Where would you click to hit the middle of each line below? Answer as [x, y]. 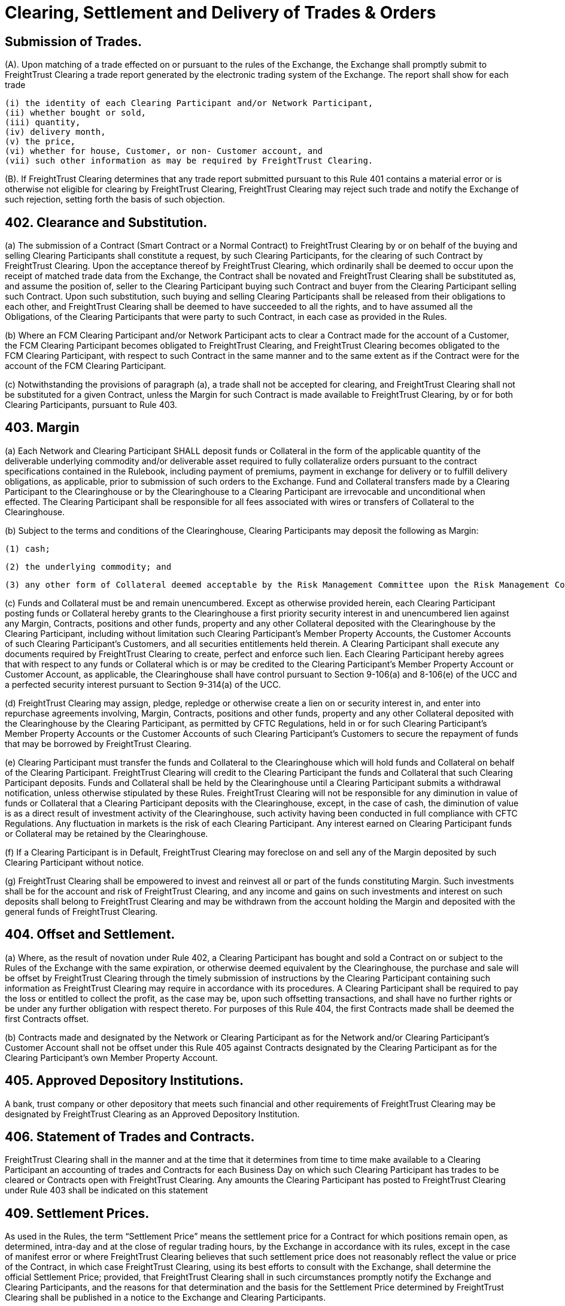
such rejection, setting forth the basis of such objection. [115, 199]
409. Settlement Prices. [77, 1213]
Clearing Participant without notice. [75, 862]
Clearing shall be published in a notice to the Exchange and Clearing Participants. [165, 1298]
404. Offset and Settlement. [90, 935]
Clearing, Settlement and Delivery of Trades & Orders [221, 13]
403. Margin [42, 428]
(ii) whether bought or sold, [76, 113]
